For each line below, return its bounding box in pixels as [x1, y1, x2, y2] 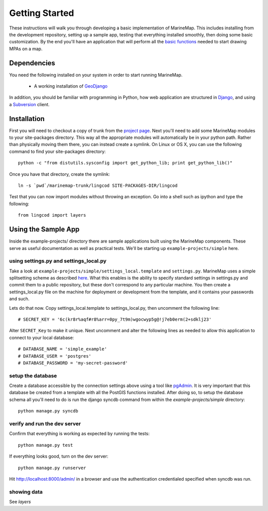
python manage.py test [18, 442, 73, 448]
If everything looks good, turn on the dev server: [9, 453, 109, 459]
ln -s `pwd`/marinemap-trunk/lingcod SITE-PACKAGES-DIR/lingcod [18, 183, 178, 189]
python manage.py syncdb [18, 408, 78, 414]
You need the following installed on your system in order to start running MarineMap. [9, 72, 183, 78]
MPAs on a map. [9, 45, 43, 52]
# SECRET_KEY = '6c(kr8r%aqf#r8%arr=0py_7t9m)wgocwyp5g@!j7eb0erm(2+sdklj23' [18, 317, 212, 322]
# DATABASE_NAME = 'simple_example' [18, 346, 107, 352]
